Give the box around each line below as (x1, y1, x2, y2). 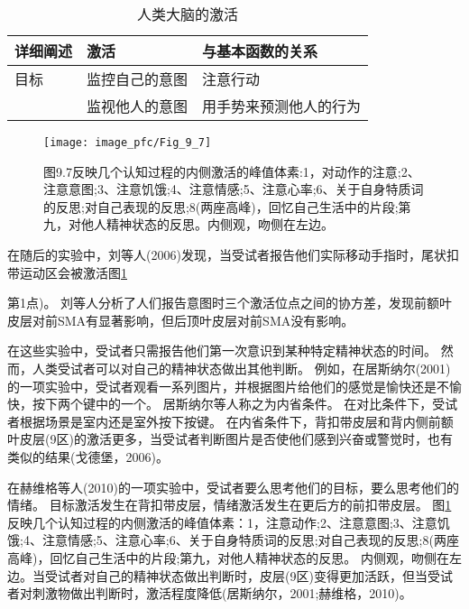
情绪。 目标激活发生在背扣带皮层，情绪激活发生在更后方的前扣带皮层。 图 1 (7, 495, 452, 514)
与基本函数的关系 (202, 41, 318, 61)
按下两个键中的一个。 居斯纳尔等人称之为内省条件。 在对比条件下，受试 (32, 394, 458, 413)
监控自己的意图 (87, 69, 189, 89)
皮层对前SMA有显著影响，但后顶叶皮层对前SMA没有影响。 (7, 310, 354, 329)
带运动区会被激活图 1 (7, 263, 127, 281)
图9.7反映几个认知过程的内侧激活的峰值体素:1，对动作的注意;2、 (43, 161, 420, 180)
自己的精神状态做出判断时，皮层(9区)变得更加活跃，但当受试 (95, 566, 453, 585)
